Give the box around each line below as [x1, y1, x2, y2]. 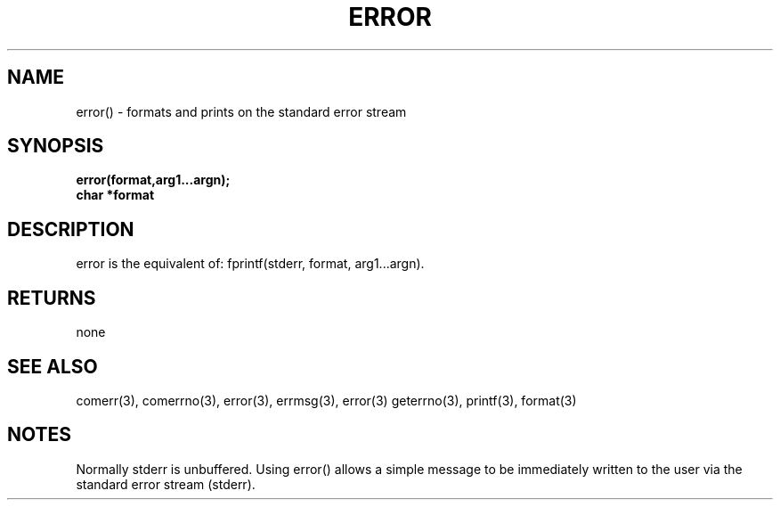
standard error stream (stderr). [76, 476, 256, 492]
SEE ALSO [7, 355, 98, 378]
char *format [76, 187, 155, 203]
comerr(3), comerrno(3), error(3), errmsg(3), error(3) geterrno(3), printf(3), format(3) [76, 392, 577, 408]
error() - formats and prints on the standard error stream [76, 103, 407, 119]
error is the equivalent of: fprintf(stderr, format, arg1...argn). [76, 256, 425, 272]
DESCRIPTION [7, 217, 134, 241]
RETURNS [7, 286, 96, 309]
